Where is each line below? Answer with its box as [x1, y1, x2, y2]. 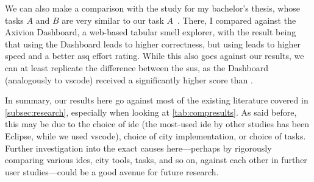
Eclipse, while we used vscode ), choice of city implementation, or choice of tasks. [5, 129, 306, 142]
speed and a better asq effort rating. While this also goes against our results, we [5, 49, 304, 62]
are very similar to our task [62, 13, 164, 26]
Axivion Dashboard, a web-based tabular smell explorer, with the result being [5, 26, 296, 38]
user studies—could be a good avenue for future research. [5, 165, 219, 178]
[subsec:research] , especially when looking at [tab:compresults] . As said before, [5, 105, 297, 118]
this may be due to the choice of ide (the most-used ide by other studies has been [5, 117, 310, 130]
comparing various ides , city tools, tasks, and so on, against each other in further [5, 153, 307, 166]
